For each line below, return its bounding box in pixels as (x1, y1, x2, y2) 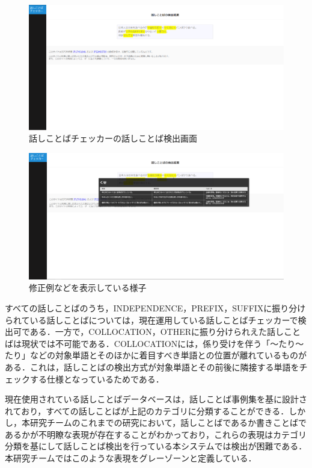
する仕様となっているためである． (29, 372, 164, 385)
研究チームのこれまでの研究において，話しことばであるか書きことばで (29, 416, 307, 429)
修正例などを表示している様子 (29, 281, 147, 294)
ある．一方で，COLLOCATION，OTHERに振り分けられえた (29, 325, 268, 338)
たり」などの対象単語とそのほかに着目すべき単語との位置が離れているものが (5, 349, 307, 361)
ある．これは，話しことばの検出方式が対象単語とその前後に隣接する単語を (5, 360, 299, 373)
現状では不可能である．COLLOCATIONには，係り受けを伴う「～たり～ (21, 337, 304, 349)
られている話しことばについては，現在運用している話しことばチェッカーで (5, 313, 298, 326)
